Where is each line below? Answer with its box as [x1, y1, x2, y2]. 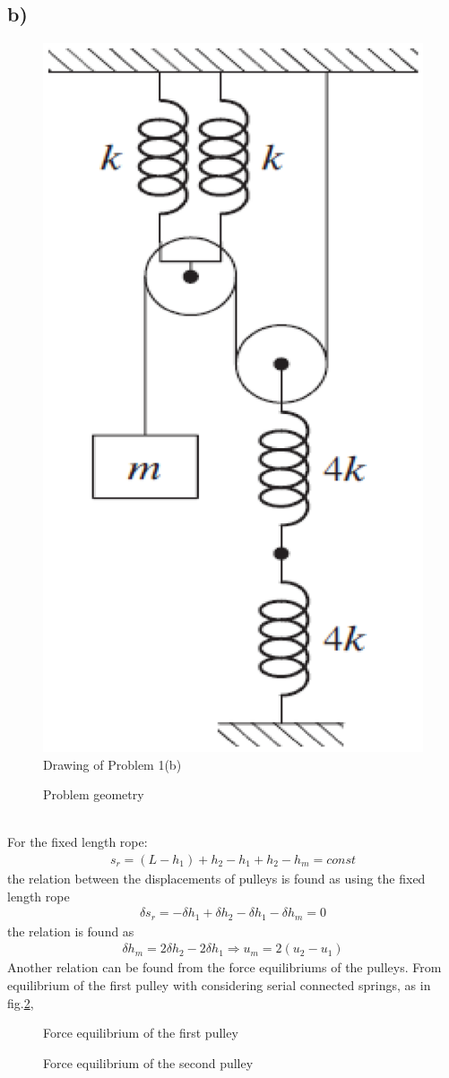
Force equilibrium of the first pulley [43, 1023, 238, 1042]
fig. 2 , [7, 993, 34, 1012]
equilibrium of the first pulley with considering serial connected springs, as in [7, 975, 431, 994]
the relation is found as [7, 921, 134, 940]
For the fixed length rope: [7, 832, 148, 851]
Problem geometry [43, 785, 144, 804]
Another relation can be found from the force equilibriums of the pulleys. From [7, 958, 442, 977]
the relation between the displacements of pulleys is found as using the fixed [7, 869, 426, 888]
